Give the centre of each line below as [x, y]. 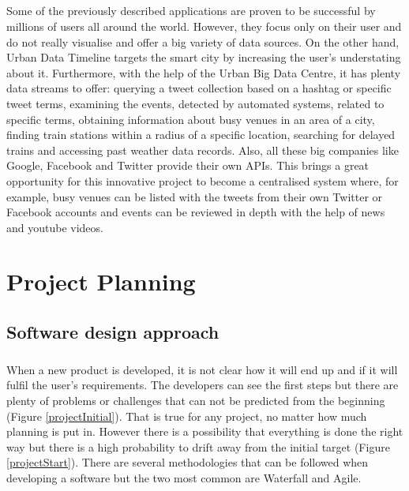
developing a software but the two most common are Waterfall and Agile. [184, 477]
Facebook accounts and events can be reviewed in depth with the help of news [196, 212]
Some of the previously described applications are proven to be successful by [191, 11]
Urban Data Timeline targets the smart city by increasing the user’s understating [204, 57]
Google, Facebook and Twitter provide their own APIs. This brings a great [188, 165]
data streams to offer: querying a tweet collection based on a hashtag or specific [199, 88]
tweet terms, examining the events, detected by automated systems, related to [195, 103]
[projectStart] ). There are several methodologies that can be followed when [188, 462]
